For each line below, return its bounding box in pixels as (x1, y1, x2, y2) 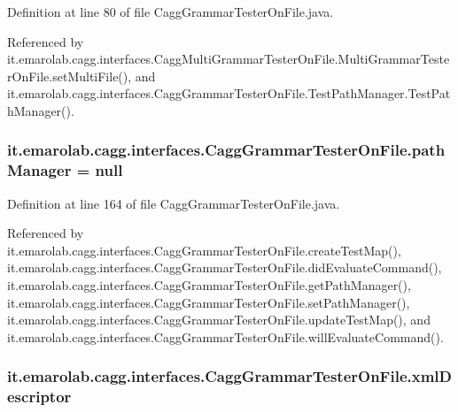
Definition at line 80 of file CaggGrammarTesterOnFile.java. (7, 3, 334, 20)
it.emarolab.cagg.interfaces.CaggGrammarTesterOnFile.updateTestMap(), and (7, 310, 431, 329)
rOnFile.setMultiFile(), (7, 66, 132, 85)
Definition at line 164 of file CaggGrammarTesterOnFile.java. (7, 194, 340, 212)
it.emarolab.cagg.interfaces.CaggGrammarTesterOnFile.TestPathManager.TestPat (7, 84, 451, 103)
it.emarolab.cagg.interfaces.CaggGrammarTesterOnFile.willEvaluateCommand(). (7, 327, 444, 346)
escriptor (7, 385, 72, 408)
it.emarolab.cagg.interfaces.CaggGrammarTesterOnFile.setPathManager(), (7, 293, 410, 311)
